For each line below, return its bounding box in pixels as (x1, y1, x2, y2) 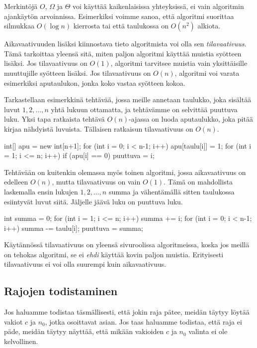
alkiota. (197, 20, 221, 31)
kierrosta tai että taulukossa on (73, 20, 169, 31)
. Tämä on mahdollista (164, 176, 233, 187)
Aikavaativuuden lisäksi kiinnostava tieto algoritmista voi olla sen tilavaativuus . (4, 38, 247, 49)
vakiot (4, 316, 23, 327)
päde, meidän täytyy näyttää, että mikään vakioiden (4, 326, 164, 337)
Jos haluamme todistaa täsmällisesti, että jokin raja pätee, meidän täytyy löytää (4, 307, 250, 317)
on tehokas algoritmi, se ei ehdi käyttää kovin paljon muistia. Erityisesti (4, 249, 224, 259)
